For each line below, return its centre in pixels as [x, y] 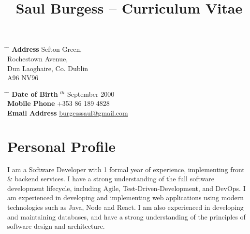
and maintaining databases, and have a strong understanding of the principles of [126, 216]
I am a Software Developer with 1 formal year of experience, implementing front [126, 169]
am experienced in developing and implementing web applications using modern [126, 197]
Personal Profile [62, 146]
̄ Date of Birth [33, 94]
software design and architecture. [56, 226]
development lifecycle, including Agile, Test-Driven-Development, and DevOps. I [126, 188]
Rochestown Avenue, [38, 58]
